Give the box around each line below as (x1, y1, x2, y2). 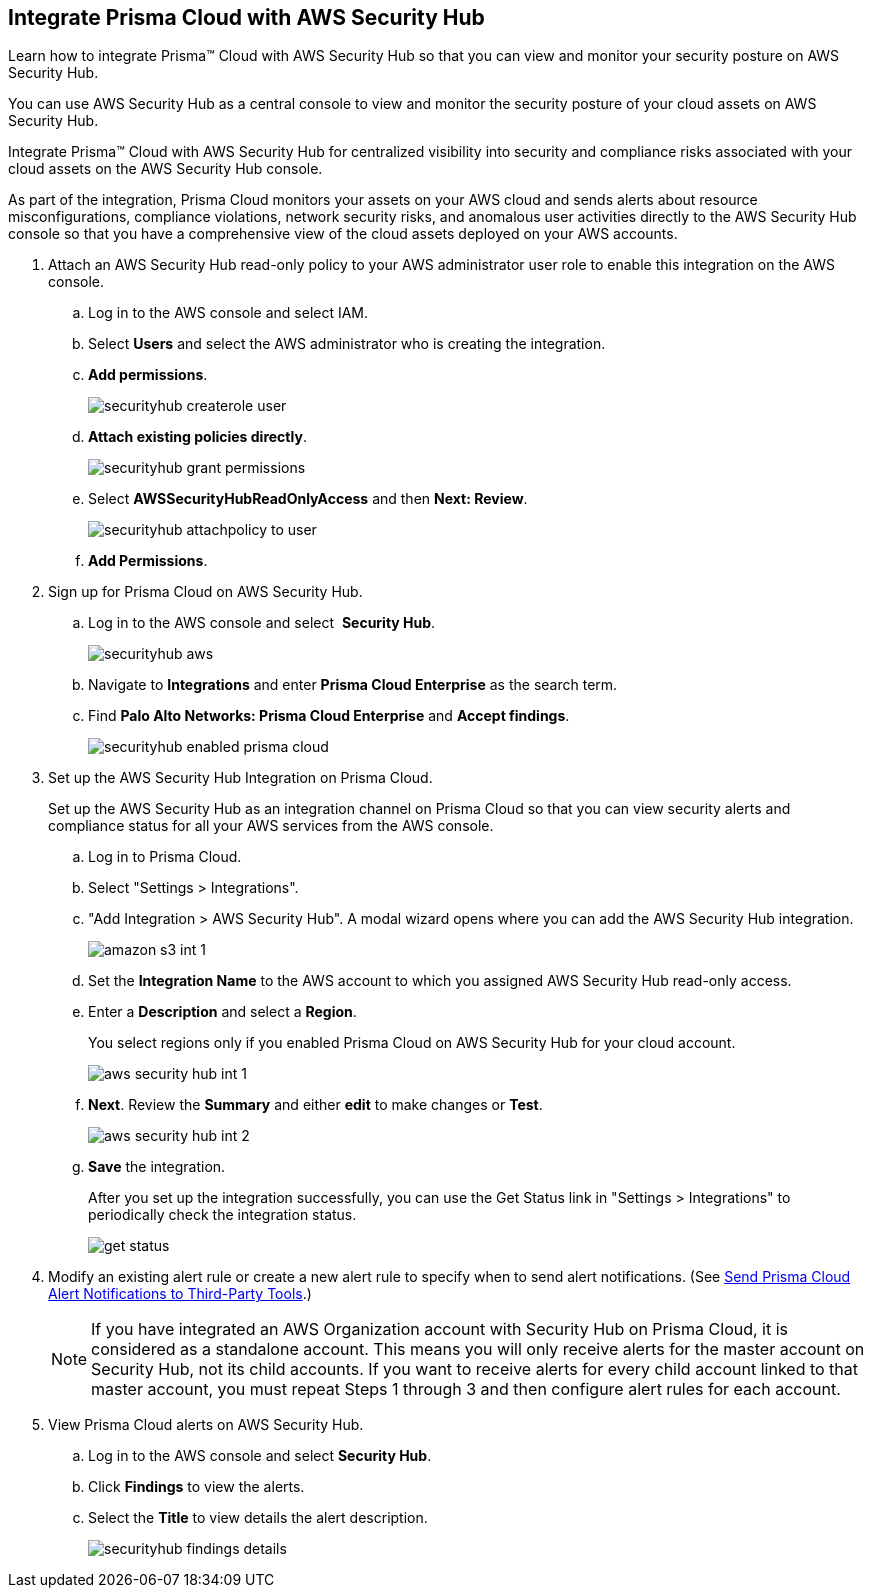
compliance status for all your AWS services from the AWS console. (48, 817, 494, 835)
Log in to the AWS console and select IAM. (88, 304, 369, 322)
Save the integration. (88, 1158, 226, 1176)
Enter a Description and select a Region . (88, 1003, 357, 1021)
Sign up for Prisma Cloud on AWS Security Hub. (48, 583, 363, 601)
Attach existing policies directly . (88, 428, 307, 446)
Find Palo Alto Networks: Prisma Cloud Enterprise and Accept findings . (88, 707, 570, 725)
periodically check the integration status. (88, 1206, 357, 1224)
